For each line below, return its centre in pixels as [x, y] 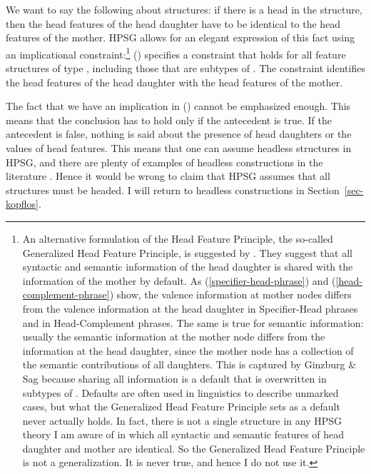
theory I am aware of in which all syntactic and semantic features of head [183, 434]
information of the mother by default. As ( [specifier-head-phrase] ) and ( [179, 280]
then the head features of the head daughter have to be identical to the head [173, 23]
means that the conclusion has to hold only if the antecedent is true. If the [169, 120]
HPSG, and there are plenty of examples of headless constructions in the [164, 162]
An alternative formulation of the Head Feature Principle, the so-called [178, 238]
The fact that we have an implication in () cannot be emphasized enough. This [178, 106]
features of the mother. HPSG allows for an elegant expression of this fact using [180, 37]
